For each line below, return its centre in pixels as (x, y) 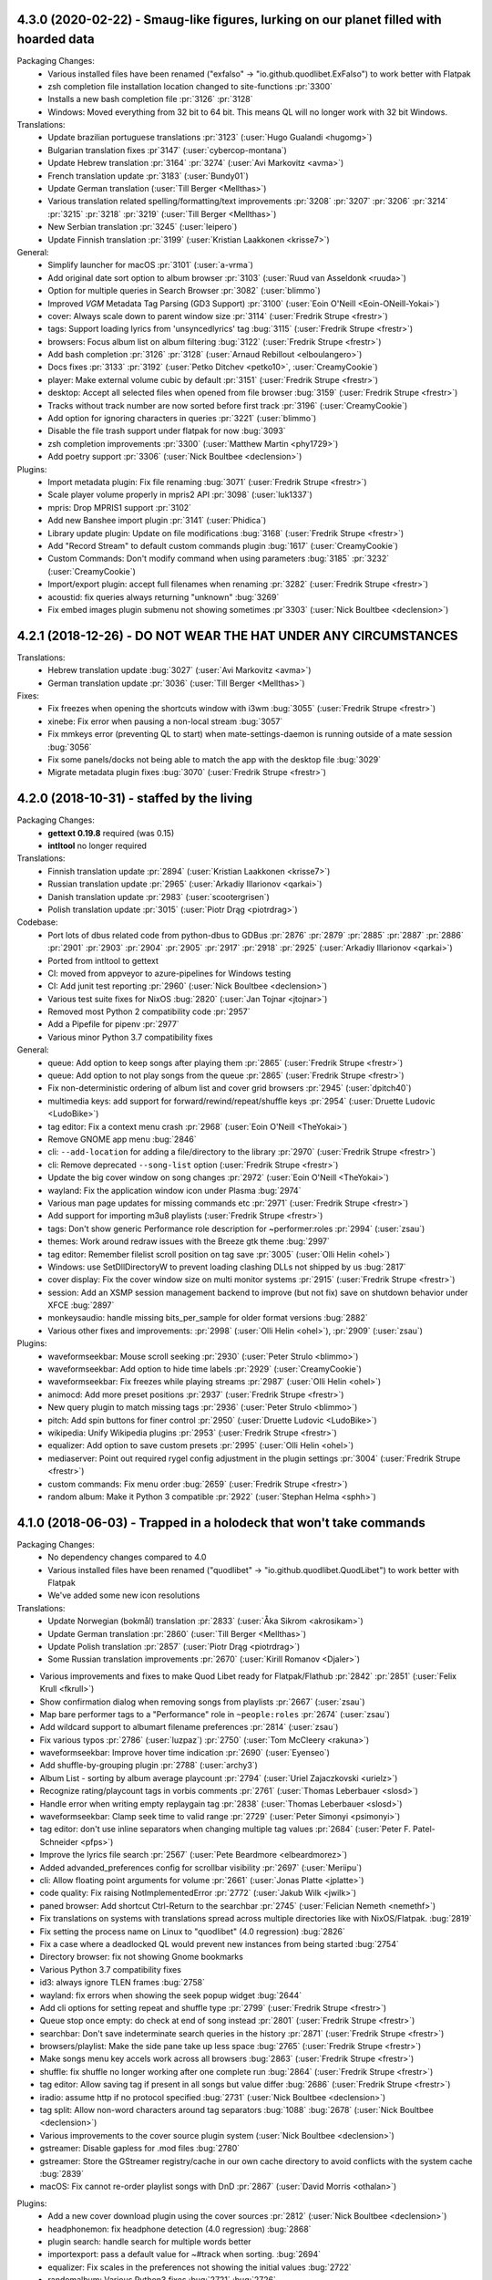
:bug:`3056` (70, 747)
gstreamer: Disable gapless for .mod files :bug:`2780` (140, 2149)
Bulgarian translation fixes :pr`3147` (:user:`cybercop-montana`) (167, 150)
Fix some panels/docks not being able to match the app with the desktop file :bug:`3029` (215, 759)
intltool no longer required (97, 846)
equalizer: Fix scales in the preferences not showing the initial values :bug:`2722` (200, 2267)
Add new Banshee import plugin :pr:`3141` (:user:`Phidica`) (157, 521)
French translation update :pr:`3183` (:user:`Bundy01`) (149, 176)
